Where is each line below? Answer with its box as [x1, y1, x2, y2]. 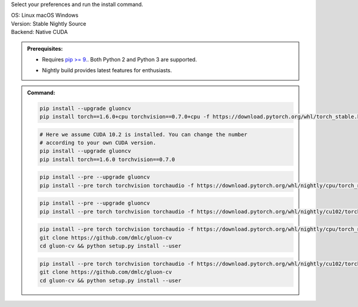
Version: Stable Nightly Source [11, 20, 87, 27]
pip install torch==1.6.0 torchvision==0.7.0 [39, 156, 175, 163]
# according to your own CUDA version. [39, 139, 156, 146]
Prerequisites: [27, 45, 63, 52]
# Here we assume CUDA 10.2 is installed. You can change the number [39, 131, 248, 138]
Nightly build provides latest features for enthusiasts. [42, 67, 172, 74]
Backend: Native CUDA [11, 29, 68, 36]
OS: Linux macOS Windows [11, 12, 79, 19]
